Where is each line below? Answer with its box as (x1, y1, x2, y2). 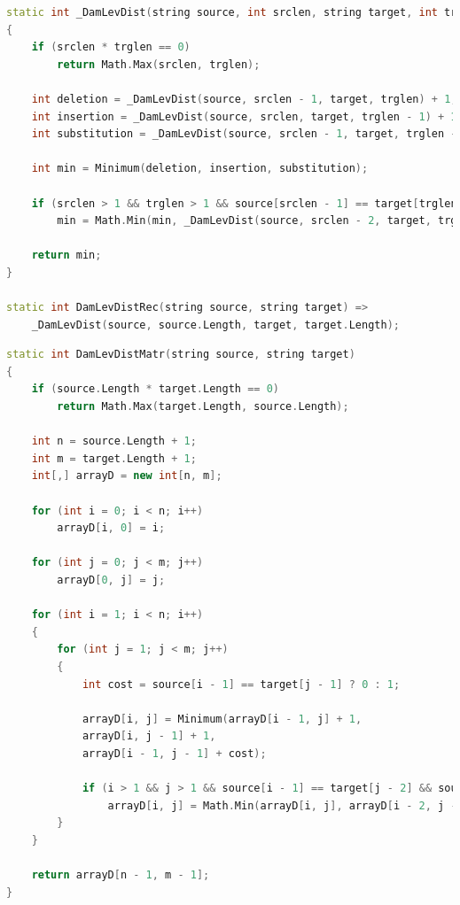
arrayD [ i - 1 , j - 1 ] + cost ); (82, 746, 267, 760)
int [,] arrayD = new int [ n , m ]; (31, 469, 222, 483)
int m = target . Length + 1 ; (31, 452, 197, 465)
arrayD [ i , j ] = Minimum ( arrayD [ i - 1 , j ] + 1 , (82, 712, 363, 725)
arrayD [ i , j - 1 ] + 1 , (82, 730, 216, 743)
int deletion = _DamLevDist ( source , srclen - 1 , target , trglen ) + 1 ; (31, 92, 457, 105)
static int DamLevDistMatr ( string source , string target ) (6, 348, 355, 361)
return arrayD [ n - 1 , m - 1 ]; (31, 869, 210, 882)
